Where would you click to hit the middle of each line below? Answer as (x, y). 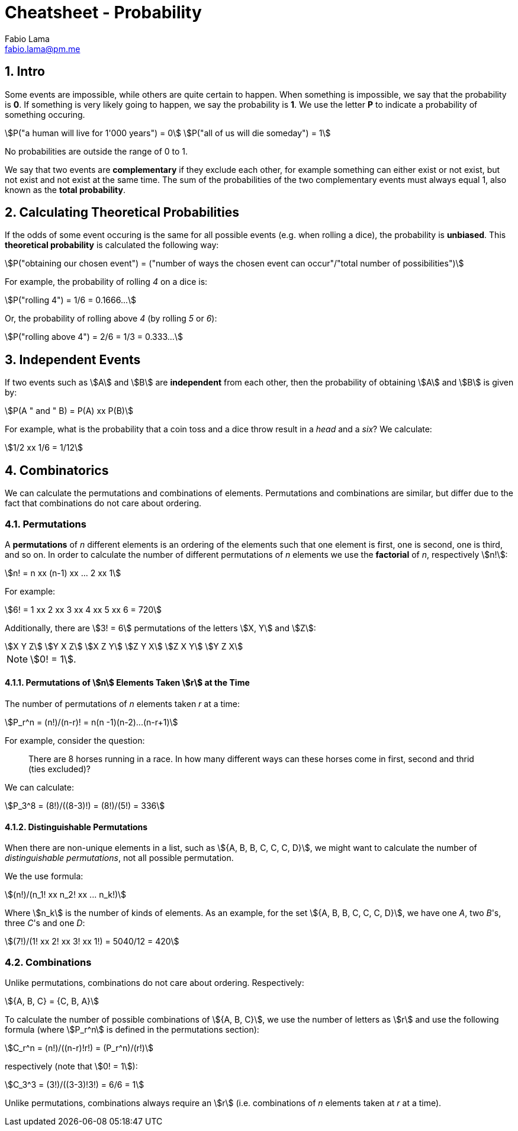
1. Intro (25, 72)
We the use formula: (44, 876)
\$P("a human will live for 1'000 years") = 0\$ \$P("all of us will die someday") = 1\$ (168, 133)
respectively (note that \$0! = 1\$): (71, 1066)
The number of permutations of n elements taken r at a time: (122, 704)
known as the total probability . (65, 189)
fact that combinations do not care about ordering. (103, 503)
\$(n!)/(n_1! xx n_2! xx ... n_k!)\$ (66, 895)
